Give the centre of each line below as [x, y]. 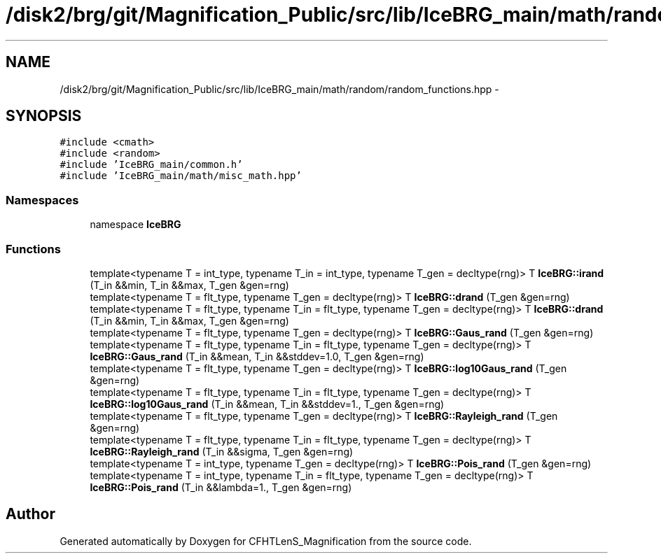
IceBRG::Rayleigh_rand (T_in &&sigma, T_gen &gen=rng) [222, 451]
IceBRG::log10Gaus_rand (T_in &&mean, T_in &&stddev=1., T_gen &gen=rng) [267, 404]
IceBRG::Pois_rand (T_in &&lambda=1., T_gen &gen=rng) [221, 487]
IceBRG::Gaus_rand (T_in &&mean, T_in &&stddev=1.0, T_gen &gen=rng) [257, 356]
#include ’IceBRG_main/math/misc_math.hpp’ [181, 176]
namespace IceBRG [135, 225]
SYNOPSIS [44, 116]
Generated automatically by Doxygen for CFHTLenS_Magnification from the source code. [266, 541]
